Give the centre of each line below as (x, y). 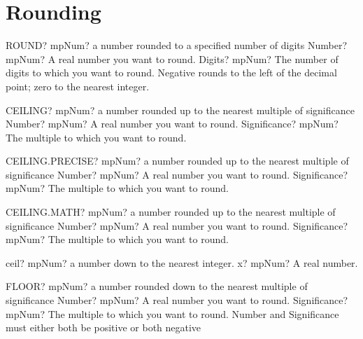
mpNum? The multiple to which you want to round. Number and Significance (172, 313)
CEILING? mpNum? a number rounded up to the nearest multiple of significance (180, 110)
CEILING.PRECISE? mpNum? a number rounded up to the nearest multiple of (177, 161)
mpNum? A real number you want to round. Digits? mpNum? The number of (172, 58)
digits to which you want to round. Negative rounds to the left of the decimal (171, 72)
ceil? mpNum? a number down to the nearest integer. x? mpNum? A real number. (182, 262)
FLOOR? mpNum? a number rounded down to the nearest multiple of (157, 286)
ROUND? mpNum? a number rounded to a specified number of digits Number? (176, 45)
